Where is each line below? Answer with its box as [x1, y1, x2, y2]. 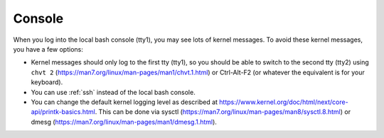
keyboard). [31, 78, 63, 86]
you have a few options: [13, 45, 83, 53]
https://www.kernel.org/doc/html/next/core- [219, 98, 348, 106]
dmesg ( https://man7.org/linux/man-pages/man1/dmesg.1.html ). [31, 117, 217, 126]
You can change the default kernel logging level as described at [31, 98, 218, 106]
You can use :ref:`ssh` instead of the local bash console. [31, 88, 196, 96]
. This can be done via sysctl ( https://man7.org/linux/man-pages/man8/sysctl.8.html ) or [95, 108, 351, 116]
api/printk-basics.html [31, 108, 95, 116]
